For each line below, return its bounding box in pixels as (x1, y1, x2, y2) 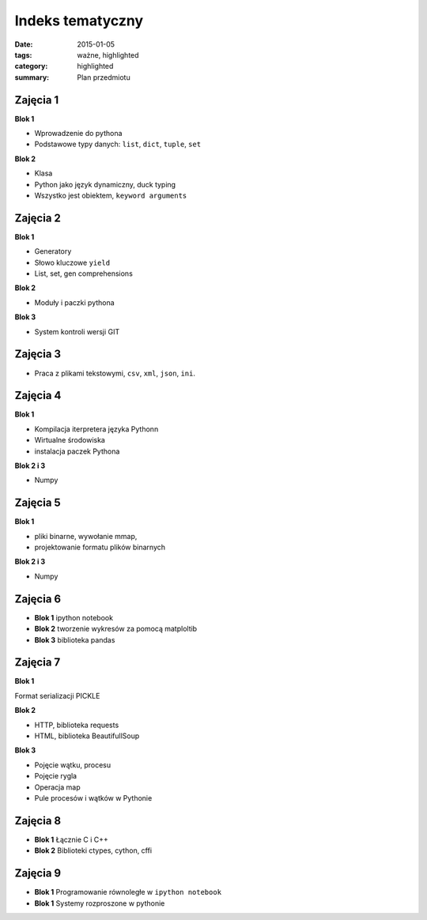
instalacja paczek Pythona (34, 447, 120, 456)
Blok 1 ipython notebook (34, 613, 114, 622)
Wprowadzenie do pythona (34, 129, 123, 138)
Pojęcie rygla (34, 771, 77, 781)
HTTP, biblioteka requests (34, 720, 119, 730)
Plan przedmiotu (77, 72, 130, 82)
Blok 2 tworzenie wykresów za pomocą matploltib (34, 624, 198, 634)
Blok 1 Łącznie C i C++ (34, 835, 108, 844)
